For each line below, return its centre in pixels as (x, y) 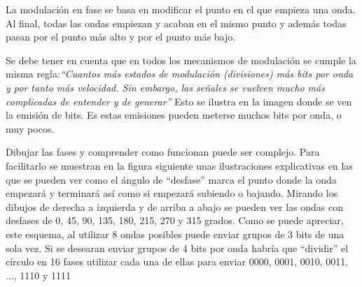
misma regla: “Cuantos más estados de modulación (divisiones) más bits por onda (180, 74)
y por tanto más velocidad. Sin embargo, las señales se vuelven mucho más (165, 87)
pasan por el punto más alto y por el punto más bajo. (121, 37)
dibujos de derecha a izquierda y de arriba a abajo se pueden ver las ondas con (174, 206)
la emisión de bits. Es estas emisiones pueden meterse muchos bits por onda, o (174, 115)
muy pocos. (30, 128)
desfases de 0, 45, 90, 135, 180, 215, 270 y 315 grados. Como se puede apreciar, (175, 220)
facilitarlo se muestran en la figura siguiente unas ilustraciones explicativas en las (179, 165)
